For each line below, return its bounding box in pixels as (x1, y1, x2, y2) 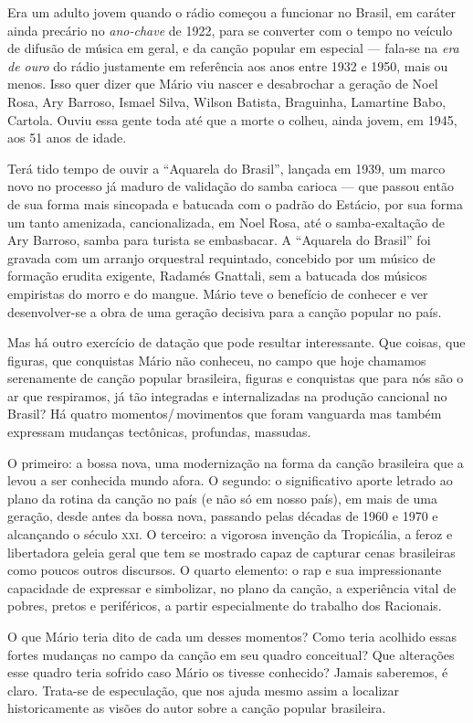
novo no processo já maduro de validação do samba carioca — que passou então (7, 176, 454, 196)
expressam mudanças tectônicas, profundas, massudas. (7, 422, 311, 441)
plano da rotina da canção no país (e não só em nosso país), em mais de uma (7, 488, 438, 507)
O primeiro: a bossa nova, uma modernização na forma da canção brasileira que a (7, 452, 464, 472)
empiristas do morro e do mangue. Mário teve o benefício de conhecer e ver (7, 283, 428, 303)
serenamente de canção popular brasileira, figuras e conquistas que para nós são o (7, 368, 464, 388)
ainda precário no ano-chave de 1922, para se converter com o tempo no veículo (7, 20, 453, 39)
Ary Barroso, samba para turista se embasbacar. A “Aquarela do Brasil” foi (7, 230, 431, 250)
